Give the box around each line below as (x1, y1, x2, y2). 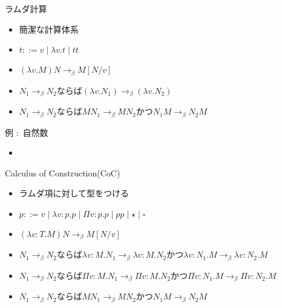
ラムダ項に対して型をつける (19, 187, 129, 199)
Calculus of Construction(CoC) (5, 166, 120, 179)
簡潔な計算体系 (19, 22, 79, 35)
